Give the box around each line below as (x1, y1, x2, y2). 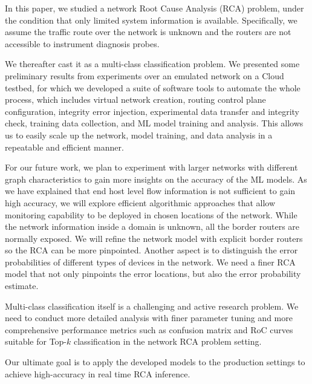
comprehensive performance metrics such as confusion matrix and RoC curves (5, 323, 293, 336)
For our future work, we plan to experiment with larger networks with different (5, 161, 298, 174)
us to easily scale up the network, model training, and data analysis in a (5, 128, 273, 141)
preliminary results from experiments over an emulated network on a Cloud (5, 69, 284, 82)
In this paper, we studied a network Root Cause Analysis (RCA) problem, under (5, 2, 304, 14)
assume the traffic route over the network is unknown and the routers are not (5, 25, 291, 38)
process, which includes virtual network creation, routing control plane (5, 93, 266, 106)
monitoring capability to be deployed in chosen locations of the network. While (5, 208, 297, 221)
